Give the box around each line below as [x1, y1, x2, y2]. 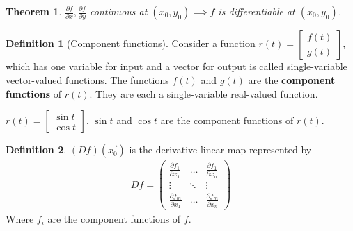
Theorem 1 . [6, 4, 62, 18]
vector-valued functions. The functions [6, 72, 169, 87]
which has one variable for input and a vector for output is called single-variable [6, 59, 347, 74]
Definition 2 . [6, 142, 67, 157]
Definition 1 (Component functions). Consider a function [6, 36, 256, 51]
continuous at [90, 4, 148, 18]
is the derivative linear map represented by [129, 142, 312, 157]
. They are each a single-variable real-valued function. [89, 86, 318, 101]
